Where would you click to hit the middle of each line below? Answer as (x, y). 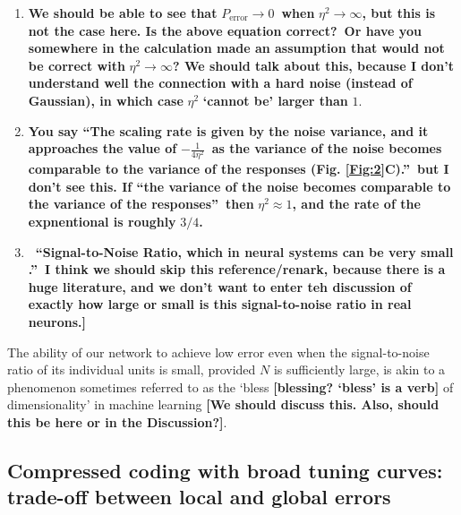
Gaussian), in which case (106, 100)
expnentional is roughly (102, 222)
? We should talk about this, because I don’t (313, 65)
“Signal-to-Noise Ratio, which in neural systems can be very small (244, 251)
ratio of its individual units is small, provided (132, 369)
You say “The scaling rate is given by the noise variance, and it (228, 130)
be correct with (77, 65)
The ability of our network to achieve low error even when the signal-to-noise (218, 352)
